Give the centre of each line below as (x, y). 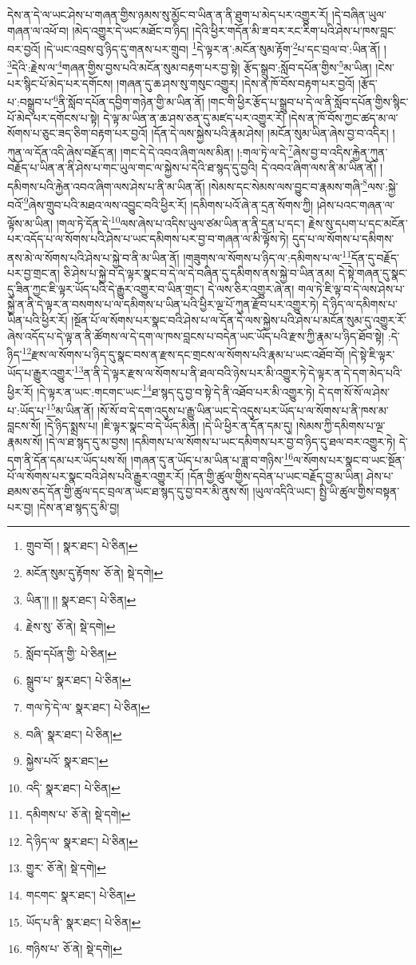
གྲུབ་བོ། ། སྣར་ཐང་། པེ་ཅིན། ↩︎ (82, 546)
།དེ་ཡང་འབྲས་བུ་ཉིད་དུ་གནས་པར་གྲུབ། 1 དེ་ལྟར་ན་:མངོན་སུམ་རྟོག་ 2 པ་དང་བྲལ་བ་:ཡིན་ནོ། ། (215, 48)
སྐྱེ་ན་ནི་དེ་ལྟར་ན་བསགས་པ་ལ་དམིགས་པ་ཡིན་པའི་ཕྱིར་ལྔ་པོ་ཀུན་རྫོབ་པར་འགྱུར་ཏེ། (163, 304)
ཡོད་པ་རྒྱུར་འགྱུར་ (41, 373)
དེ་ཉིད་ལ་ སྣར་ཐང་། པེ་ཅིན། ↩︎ (82, 841)
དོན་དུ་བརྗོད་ (375, 257)
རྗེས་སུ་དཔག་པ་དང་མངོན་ (358, 223)
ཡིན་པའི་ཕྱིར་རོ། (38, 319)
